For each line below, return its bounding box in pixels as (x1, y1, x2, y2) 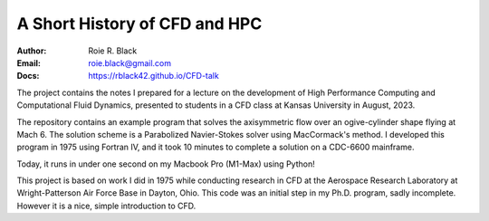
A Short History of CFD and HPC (16, 14, 263, 34)
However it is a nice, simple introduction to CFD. (16, 200, 197, 211)
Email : (16, 57, 41, 68)
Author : (16, 45, 47, 56)
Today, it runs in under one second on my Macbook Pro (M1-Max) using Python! (16, 159, 316, 169)
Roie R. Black (88, 45, 138, 56)
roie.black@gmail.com (88, 57, 172, 68)
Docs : (16, 71, 40, 82)
